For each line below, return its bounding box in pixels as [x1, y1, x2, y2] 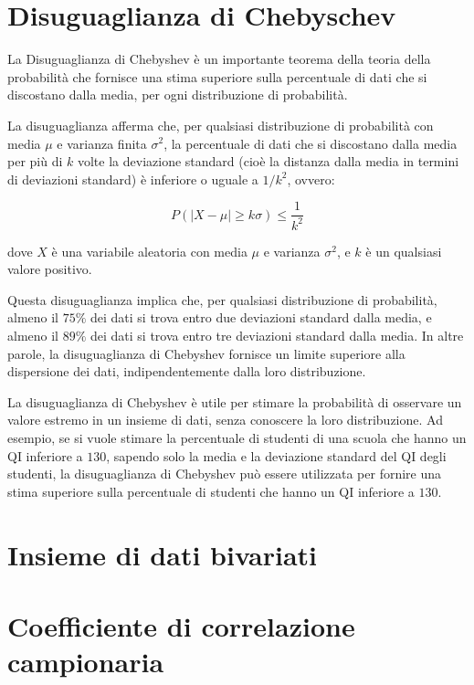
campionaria [7, 643, 164, 680]
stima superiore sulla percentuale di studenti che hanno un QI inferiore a [7, 481, 415, 501]
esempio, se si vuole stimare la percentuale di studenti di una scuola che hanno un [7, 428, 467, 448]
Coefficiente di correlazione [7, 606, 355, 644]
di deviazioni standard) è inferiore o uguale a [7, 169, 258, 188]
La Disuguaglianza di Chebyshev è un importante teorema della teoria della [7, 49, 431, 68]
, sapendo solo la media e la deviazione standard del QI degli [106, 446, 447, 465]
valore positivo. [7, 259, 92, 279]
